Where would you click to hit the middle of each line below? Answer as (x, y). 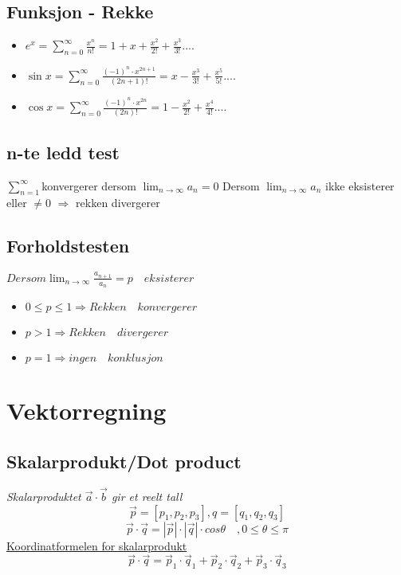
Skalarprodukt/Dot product (124, 461)
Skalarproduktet (44, 496)
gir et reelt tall (147, 496)
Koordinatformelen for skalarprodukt (97, 545)
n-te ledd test (63, 152)
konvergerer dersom (89, 185)
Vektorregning (86, 411)
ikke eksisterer (360, 185)
